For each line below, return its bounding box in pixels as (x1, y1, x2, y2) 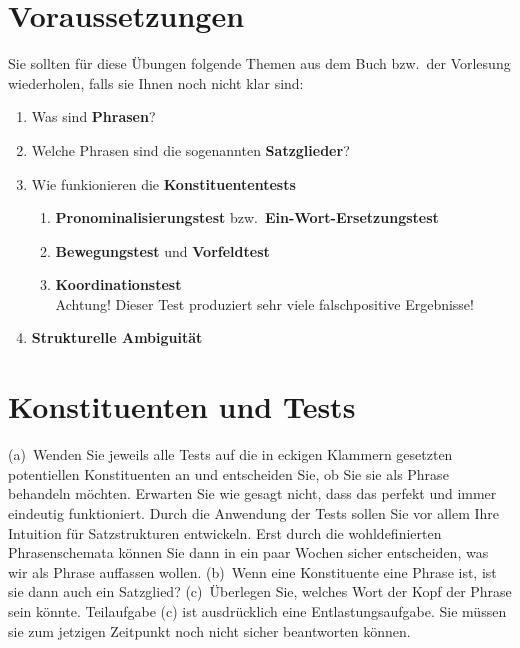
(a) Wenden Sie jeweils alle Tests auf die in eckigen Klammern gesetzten (8, 444, 453, 465)
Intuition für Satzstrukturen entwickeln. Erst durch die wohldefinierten (8, 522, 442, 543)
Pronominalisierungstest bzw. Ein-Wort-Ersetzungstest (55, 207, 439, 228)
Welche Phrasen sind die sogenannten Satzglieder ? (31, 139, 350, 160)
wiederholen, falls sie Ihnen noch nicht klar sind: (8, 72, 304, 93)
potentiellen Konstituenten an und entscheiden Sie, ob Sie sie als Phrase (8, 463, 449, 484)
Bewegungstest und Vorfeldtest (55, 240, 270, 261)
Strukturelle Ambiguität (31, 327, 203, 348)
